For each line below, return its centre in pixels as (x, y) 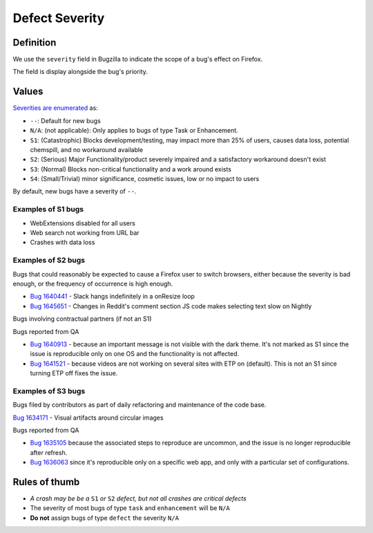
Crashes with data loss (63, 243)
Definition (35, 43)
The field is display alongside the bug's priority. (80, 72)
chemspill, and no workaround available (87, 149)
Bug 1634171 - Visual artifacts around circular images (88, 418)
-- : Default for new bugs (66, 120)
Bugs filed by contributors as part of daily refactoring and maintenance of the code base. (140, 405)
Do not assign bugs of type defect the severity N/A (105, 518)
